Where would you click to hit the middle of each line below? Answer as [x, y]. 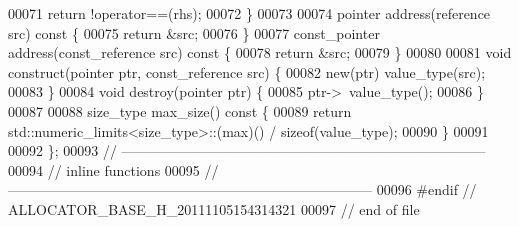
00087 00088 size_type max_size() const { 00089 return [180, 110]
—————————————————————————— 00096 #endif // [242, 189]
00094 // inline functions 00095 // [113, 169]
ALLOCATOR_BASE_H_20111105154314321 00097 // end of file [214, 208]
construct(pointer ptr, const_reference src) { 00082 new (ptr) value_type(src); [247, 71]
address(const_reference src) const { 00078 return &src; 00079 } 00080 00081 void [260, 52]
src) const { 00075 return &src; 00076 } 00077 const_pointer [194, 32]
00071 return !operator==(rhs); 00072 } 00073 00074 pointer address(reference [249, 13]
